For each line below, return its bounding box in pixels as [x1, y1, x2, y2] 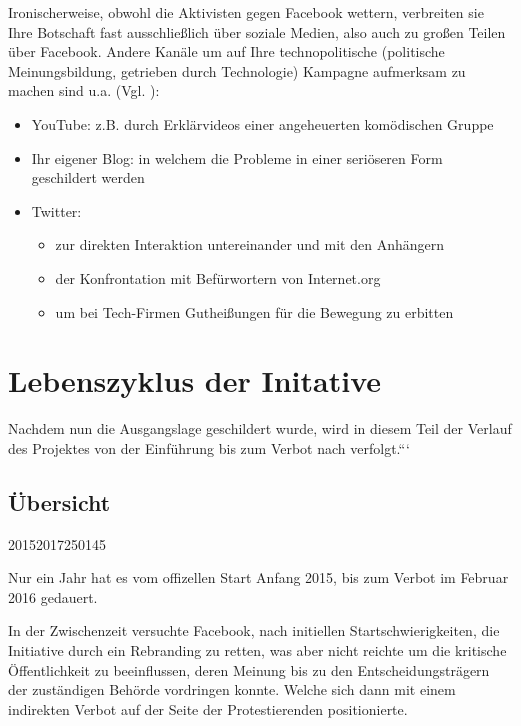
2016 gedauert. [8, 586, 98, 607]
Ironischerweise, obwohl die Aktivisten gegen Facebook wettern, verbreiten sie [8, 2, 484, 22]
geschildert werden [31, 167, 145, 188]
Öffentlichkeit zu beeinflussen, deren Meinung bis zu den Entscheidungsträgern [8, 659, 490, 680]
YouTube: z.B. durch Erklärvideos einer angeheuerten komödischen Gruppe [31, 113, 494, 134]
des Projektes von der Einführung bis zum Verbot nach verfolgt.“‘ [8, 437, 410, 458]
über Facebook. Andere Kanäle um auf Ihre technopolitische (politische [8, 41, 445, 62]
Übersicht [8, 486, 111, 517]
